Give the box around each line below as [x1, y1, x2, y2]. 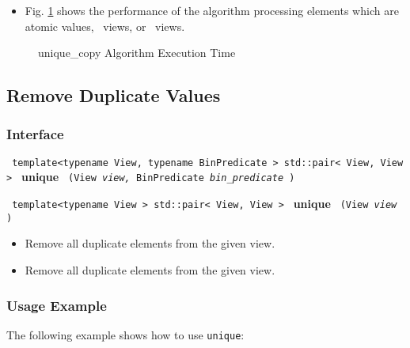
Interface [6, 124, 64, 144]
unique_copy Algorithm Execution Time [38, 44, 236, 61]
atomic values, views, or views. [25, 17, 185, 34]
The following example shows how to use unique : [6, 326, 245, 342]
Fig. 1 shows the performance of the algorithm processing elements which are [25, 2, 399, 18]
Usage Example [6, 295, 107, 315]
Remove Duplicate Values [6, 83, 221, 108]
